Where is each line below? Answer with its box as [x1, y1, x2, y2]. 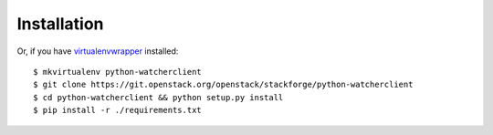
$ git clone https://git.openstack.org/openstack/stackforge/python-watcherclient [33, 79, 414, 90]
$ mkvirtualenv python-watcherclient [33, 67, 203, 77]
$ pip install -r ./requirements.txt [33, 105, 203, 116]
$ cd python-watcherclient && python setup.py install [33, 92, 284, 102]
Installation [16, 14, 104, 34]
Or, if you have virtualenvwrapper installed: [16, 46, 179, 57]
